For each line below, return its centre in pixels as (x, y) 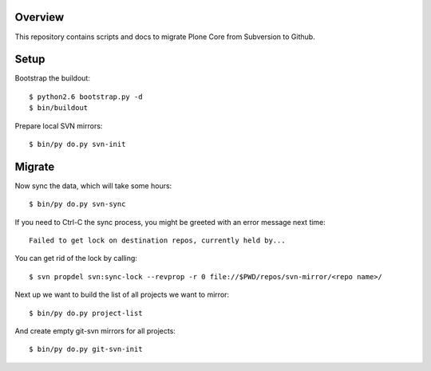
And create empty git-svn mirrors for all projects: (95, 331)
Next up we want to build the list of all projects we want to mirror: (122, 294)
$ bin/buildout (59, 108)
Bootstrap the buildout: (53, 78)
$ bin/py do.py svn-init (77, 144)
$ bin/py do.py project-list (86, 313)
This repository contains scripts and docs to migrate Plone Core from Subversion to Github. (165, 37)
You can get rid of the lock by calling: (76, 259)
